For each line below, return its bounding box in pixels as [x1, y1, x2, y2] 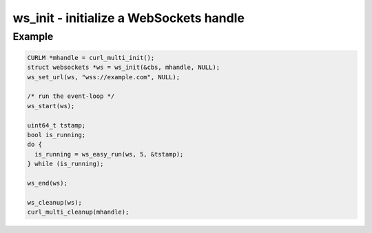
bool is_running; [27, 131, 86, 139]
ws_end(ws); [27, 179, 68, 187]
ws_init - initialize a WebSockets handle [12, 10, 245, 26]
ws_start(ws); [27, 102, 75, 110]
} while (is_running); [27, 160, 104, 168]
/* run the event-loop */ [27, 92, 115, 100]
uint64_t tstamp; [27, 121, 86, 129]
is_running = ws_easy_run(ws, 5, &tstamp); [34, 150, 184, 158]
